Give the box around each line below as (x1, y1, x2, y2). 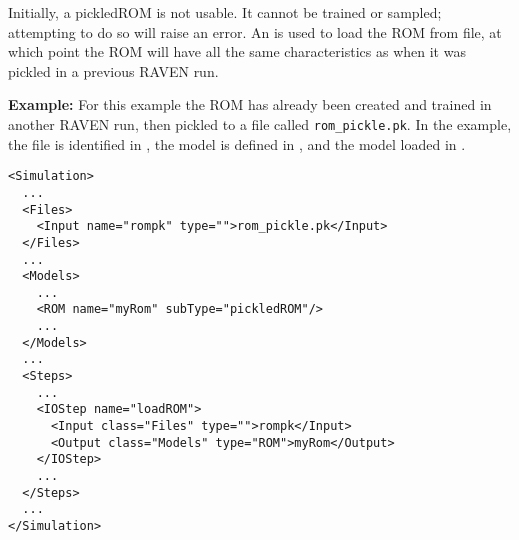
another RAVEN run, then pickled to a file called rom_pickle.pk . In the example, (8, 113, 512, 134)
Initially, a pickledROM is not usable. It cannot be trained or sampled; (8, 2, 442, 22)
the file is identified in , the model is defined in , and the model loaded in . (8, 133, 466, 154)
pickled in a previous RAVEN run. (8, 60, 219, 81)
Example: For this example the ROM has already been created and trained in (8, 94, 492, 115)
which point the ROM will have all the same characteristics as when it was (8, 41, 466, 62)
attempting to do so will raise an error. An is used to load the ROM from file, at (8, 21, 502, 42)
